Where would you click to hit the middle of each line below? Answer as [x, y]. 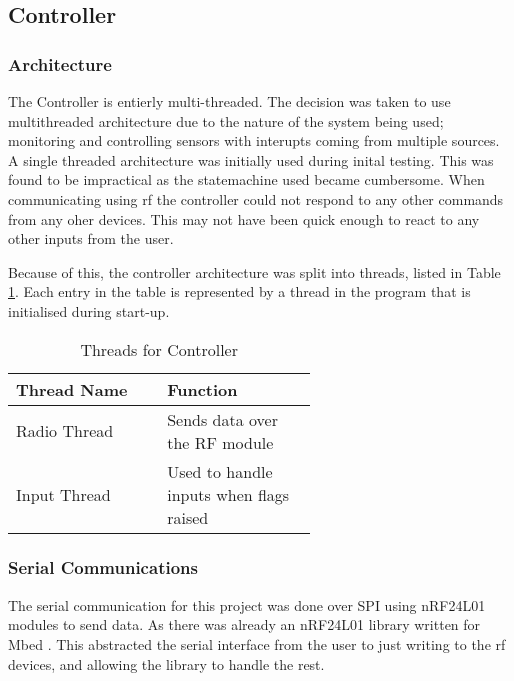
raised [188, 517]
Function [202, 389]
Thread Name [72, 389]
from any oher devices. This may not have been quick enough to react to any [244, 218]
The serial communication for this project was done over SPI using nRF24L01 [247, 604]
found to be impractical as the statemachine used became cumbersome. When [246, 179]
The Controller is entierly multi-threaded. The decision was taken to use [229, 101]
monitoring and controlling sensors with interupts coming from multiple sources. [254, 140]
